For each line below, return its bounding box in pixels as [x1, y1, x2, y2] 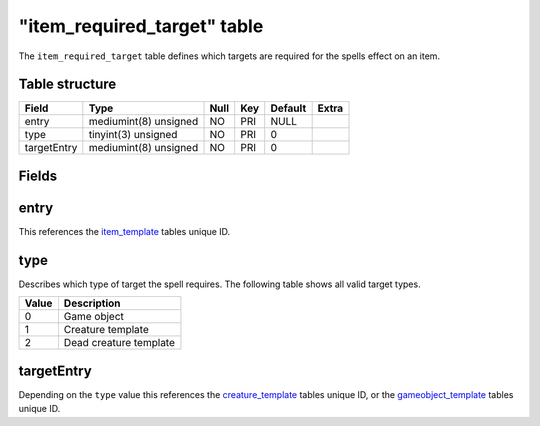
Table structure [18, 76, 117, 93]
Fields [18, 167, 58, 184]
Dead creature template [63, 336, 175, 350]
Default [270, 101, 307, 115]
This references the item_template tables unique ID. [18, 225, 231, 237]
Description [63, 296, 121, 310]
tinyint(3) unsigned [88, 128, 178, 142]
